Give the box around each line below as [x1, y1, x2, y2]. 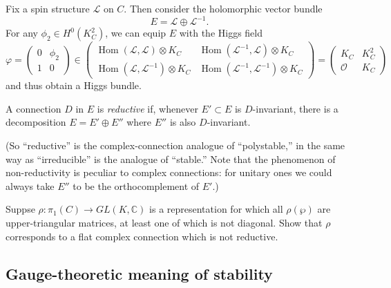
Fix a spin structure [6, 1, 90, 15]
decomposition [6, 115, 66, 129]
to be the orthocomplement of [73, 178, 200, 193]
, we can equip [105, 26, 166, 40]
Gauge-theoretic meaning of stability [6, 262, 273, 284]
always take [6, 178, 55, 193]
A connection [6, 101, 61, 115]
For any [6, 26, 38, 40]
